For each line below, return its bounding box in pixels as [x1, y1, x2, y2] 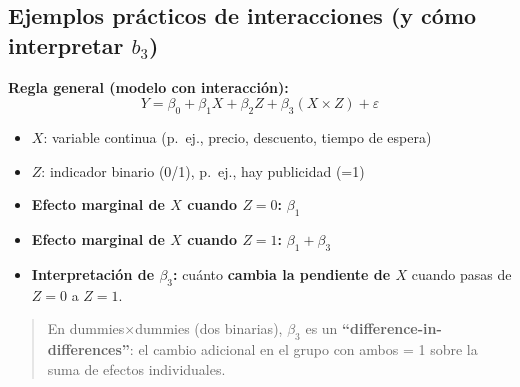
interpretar [8, 29, 124, 60]
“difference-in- [342, 318, 442, 339]
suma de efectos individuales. [47, 358, 226, 379]
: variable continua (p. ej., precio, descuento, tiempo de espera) [43, 126, 432, 147]
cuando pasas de [411, 263, 512, 284]
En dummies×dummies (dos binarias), [47, 318, 283, 339]
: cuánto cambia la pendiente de [173, 263, 391, 284]
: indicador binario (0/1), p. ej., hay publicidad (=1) [41, 160, 365, 181]
